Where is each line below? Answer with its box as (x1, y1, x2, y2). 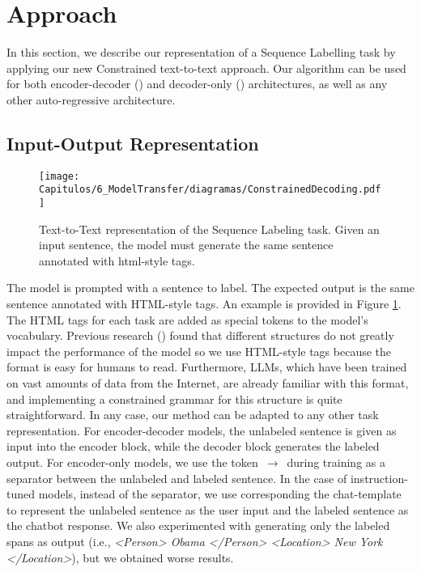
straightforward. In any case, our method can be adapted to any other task (6, 406, 379, 423)
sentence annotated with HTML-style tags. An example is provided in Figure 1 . (6, 295, 402, 312)
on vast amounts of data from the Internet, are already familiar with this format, (6, 375, 409, 392)
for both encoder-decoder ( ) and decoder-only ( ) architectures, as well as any (6, 75, 388, 92)
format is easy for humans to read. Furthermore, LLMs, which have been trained (6, 358, 407, 375)
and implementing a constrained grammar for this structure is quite (6, 390, 342, 407)
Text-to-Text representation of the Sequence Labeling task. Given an (39, 220, 380, 237)
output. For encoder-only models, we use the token (6, 453, 258, 470)
